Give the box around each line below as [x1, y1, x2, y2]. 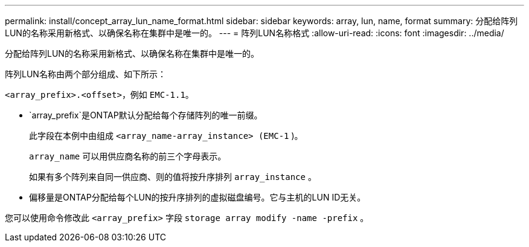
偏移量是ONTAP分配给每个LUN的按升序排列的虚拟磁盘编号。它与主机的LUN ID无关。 [29, 192, 366, 202]
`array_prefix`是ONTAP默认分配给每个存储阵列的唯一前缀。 [29, 110, 263, 120]
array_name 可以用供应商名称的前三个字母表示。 [29, 151, 226, 161]
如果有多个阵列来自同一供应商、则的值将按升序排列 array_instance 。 [29, 172, 316, 182]
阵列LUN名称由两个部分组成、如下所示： [5, 69, 166, 79]
